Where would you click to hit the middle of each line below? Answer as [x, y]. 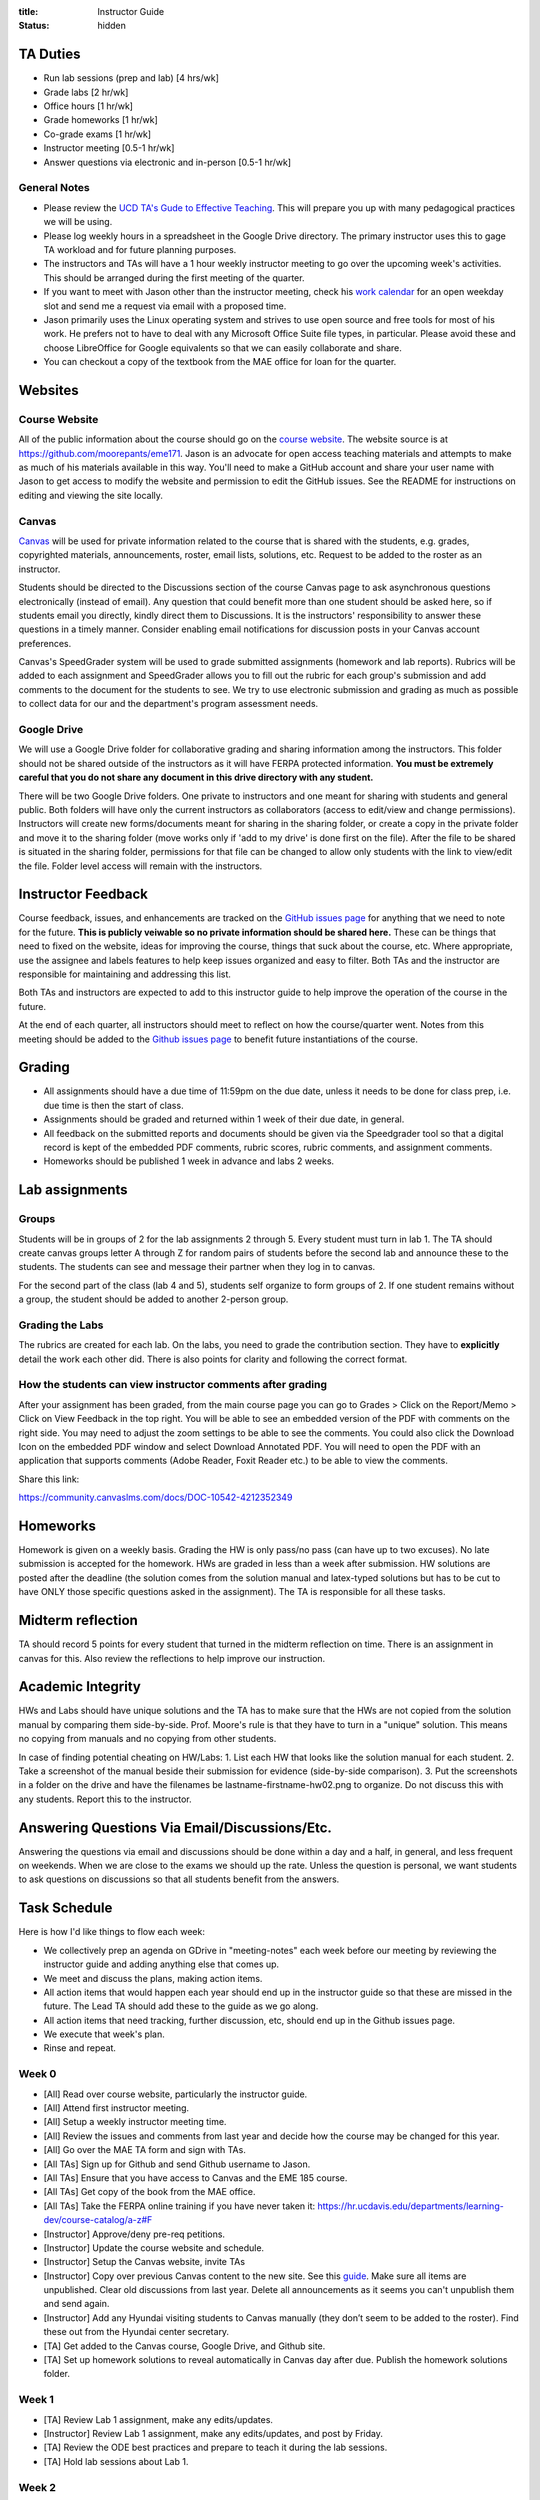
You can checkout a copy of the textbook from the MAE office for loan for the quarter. [220, 362]
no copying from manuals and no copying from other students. [147, 1739]
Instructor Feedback [83, 894]
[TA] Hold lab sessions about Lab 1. [116, 2461]
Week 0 [37, 2074]
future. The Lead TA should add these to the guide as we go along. [181, 2006]
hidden [112, 26]
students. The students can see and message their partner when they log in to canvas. [197, 1267]
